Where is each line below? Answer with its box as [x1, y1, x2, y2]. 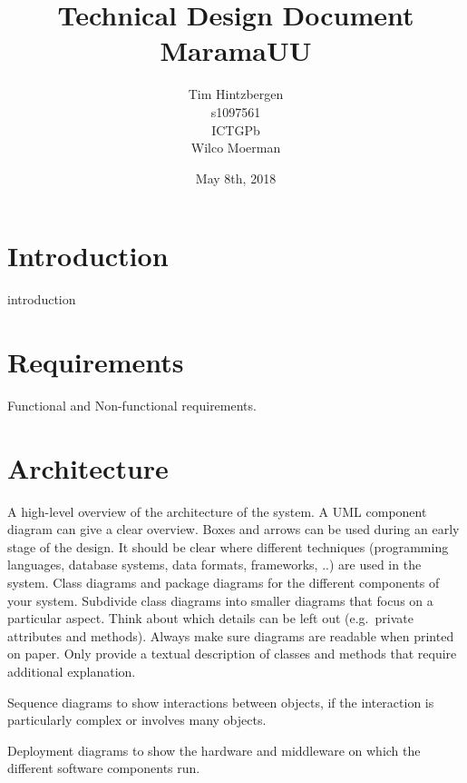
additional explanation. [7, 662, 136, 680]
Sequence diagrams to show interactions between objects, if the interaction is [7, 692, 434, 711]
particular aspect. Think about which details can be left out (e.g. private [7, 609, 413, 628]
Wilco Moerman [190, 138, 281, 157]
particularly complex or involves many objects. [7, 710, 267, 729]
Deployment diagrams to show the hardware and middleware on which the [7, 740, 421, 759]
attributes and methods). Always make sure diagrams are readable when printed [7, 626, 454, 645]
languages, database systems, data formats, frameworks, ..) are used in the [7, 555, 422, 574]
